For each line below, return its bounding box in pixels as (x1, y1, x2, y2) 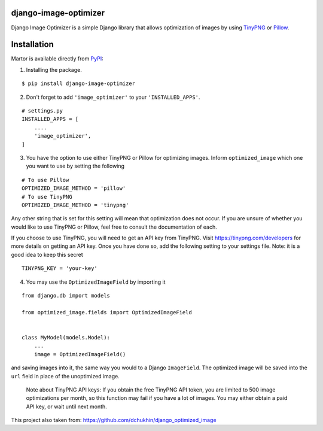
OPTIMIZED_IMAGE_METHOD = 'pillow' (22, 185, 126, 192)
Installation (11, 40, 54, 50)
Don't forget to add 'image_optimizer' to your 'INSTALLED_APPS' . (26, 93, 200, 101)
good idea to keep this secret (11, 251, 83, 258)
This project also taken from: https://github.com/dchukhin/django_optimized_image (11, 417, 217, 424)
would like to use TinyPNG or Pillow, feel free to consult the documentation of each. (11, 223, 218, 230)
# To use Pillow (22, 177, 69, 183)
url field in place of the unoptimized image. (11, 372, 120, 380)
